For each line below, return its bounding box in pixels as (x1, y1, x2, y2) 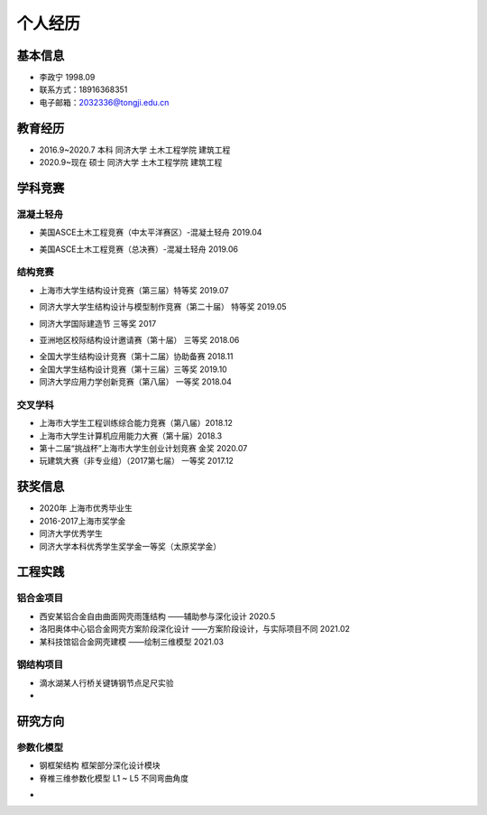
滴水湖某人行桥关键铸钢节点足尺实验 (39, 677, 174, 688)
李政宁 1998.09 (39, 72, 96, 83)
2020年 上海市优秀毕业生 (39, 503, 133, 514)
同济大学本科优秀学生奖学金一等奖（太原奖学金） (39, 541, 221, 551)
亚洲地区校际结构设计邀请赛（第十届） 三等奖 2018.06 (39, 335, 240, 345)
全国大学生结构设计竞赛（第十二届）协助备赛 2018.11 (39, 351, 234, 362)
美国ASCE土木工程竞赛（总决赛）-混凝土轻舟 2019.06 (39, 244, 239, 255)
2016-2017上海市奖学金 (39, 515, 126, 526)
